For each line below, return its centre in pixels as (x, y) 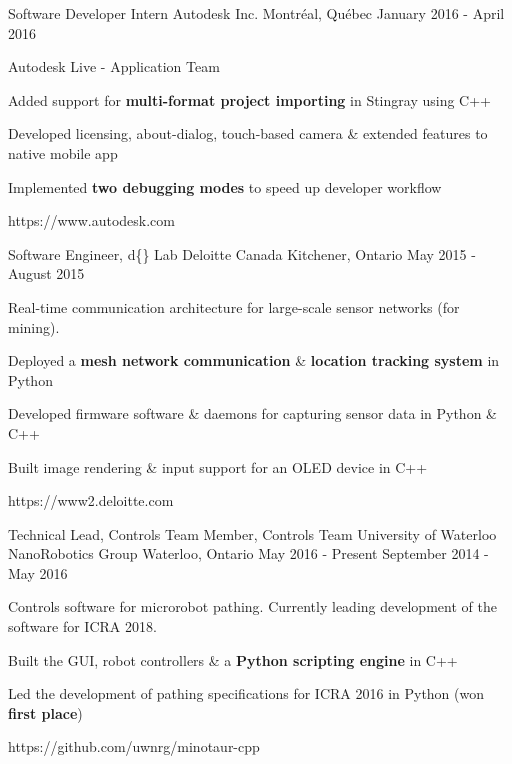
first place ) (45, 712)
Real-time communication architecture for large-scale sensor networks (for (234, 306)
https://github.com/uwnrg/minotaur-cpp (134, 746)
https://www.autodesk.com (91, 220)
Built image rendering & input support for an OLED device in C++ (218, 466)
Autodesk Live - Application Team (114, 66)
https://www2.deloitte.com (91, 500)
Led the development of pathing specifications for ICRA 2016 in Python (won (246, 693)
